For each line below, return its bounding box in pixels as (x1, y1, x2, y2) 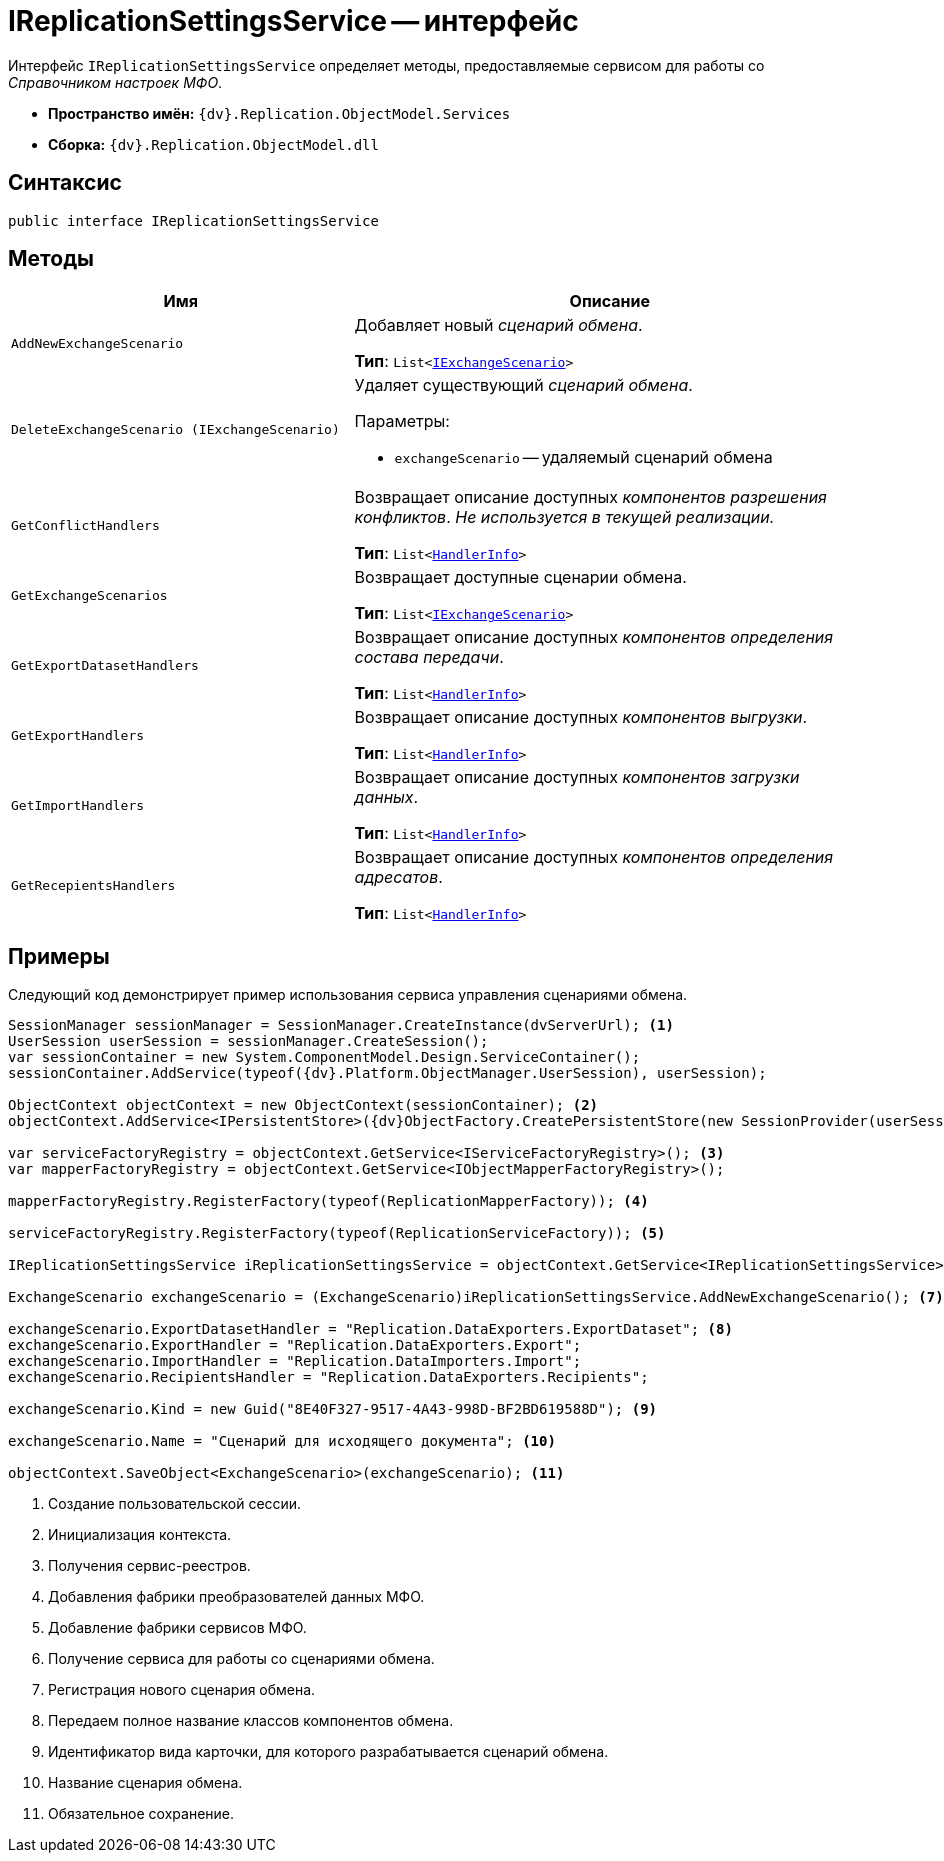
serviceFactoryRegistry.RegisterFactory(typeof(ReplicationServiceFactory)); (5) (8, 1225, 666, 1242)
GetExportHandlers (11, 727, 145, 743)
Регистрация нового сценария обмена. (48, 1681, 316, 1699)
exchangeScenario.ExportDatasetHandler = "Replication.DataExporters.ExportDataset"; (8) (8, 1321, 733, 1338)
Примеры (8, 943, 110, 969)
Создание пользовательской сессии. (48, 1495, 302, 1513)
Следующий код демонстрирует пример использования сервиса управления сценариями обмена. (8, 986, 688, 1004)
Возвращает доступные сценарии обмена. (354, 567, 687, 588)
